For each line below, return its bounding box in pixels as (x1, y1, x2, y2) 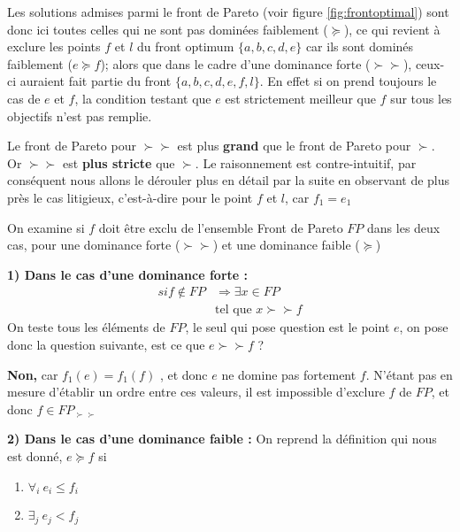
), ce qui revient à (343, 19, 441, 38)
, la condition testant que (74, 89, 211, 107)
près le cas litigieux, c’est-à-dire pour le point (7, 188, 253, 206)
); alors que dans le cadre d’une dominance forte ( (100, 54, 371, 73)
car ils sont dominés (305, 37, 414, 56)
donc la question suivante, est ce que (7, 335, 205, 353)
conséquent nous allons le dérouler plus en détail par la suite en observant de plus (7, 171, 450, 189)
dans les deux (367, 218, 441, 236)
